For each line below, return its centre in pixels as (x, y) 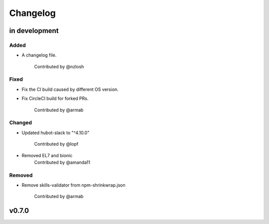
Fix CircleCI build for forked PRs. (55, 99)
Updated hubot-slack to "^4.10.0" (56, 133)
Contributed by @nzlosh (59, 66)
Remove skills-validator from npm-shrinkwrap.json (73, 185)
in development (34, 31)
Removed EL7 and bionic (47, 155)
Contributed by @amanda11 (62, 162)
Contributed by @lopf (56, 144)
